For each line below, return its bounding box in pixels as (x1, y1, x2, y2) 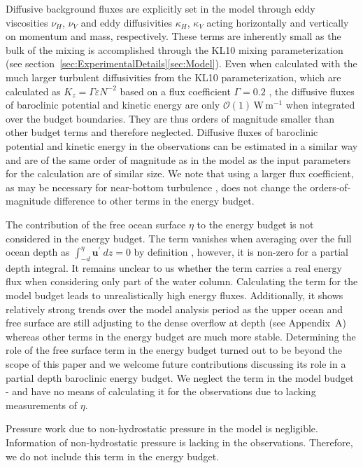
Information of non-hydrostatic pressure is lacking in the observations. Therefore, (6, 435, 353, 450)
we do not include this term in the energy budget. (6, 448, 220, 463)
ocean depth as (6, 245, 70, 259)
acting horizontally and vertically (206, 15, 349, 29)
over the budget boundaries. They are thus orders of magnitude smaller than (6, 111, 334, 125)
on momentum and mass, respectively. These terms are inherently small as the (6, 29, 341, 43)
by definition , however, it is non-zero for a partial (134, 245, 348, 259)
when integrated (285, 97, 355, 112)
